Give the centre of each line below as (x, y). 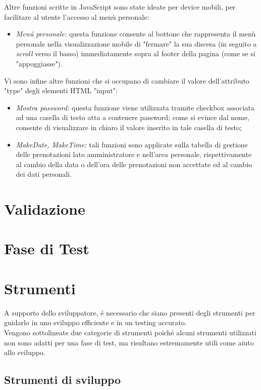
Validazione (45, 209)
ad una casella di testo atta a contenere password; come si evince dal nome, (133, 117)
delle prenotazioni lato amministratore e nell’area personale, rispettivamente (134, 154)
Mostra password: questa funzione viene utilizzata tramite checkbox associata (135, 107)
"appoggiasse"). (39, 63)
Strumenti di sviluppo (63, 380)
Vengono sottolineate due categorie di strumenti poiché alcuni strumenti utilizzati (130, 332)
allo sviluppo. (25, 352)
